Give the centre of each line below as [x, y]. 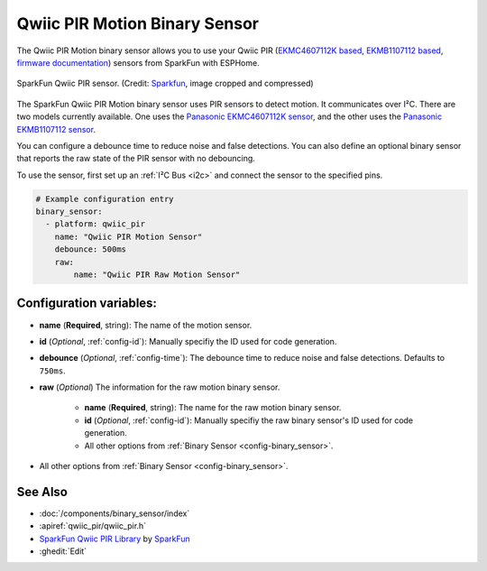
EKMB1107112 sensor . [56, 129]
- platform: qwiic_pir [96, 224]
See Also [42, 492]
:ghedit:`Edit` [63, 551]
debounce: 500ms [90, 249]
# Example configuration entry [105, 199]
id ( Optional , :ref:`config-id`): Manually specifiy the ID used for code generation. [188, 341]
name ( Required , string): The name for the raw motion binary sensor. [213, 408]
